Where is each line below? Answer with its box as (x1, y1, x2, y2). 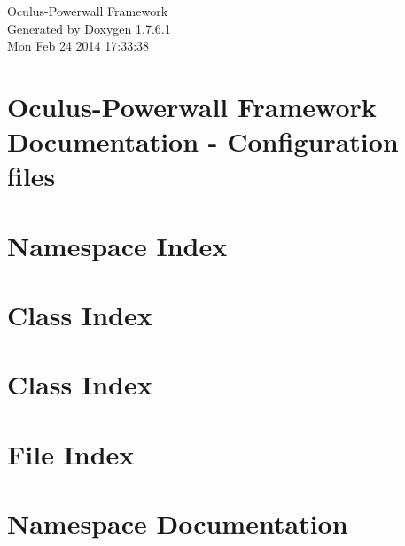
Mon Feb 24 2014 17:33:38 (7, 36, 150, 55)
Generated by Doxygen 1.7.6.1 (7, 19, 171, 37)
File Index (7, 435, 135, 472)
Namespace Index (7, 227, 228, 263)
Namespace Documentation (7, 505, 348, 542)
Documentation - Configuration (7, 123, 399, 160)
